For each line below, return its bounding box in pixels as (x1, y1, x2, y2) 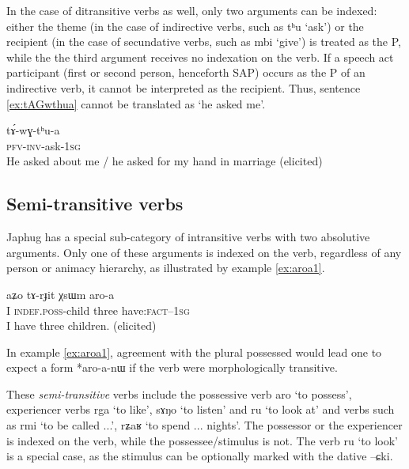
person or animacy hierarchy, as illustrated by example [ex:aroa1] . (6, 259, 325, 276)
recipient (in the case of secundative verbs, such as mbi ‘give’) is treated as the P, (6, 33, 401, 50)
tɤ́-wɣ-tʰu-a (6, 122, 60, 138)
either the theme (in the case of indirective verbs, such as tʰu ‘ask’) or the (6, 17, 364, 34)
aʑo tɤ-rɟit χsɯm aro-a (6, 286, 115, 302)
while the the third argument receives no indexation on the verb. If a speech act (6, 48, 394, 65)
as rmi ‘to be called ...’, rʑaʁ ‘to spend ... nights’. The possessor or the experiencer (6, 417, 403, 433)
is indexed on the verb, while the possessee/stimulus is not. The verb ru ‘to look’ (6, 432, 398, 448)
